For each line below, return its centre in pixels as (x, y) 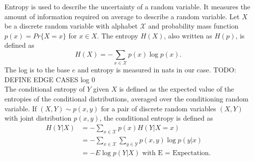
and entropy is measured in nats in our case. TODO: (157, 70)
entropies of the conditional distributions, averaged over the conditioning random (127, 99)
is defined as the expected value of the (177, 89)
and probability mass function (193, 26)
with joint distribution (38, 118)
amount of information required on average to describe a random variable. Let (122, 16)
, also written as (188, 35)
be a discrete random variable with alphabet (71, 26)
